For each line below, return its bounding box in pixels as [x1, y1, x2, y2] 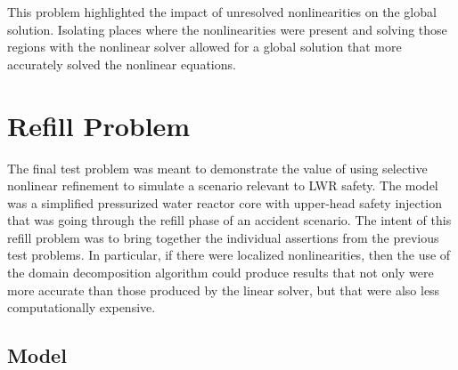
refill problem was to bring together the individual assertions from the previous [7, 228, 439, 246]
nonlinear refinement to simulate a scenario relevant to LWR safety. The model [7, 176, 438, 195]
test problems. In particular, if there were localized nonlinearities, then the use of [7, 245, 451, 264]
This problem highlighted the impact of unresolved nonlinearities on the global [7, 3, 437, 20]
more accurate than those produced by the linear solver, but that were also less [7, 280, 440, 299]
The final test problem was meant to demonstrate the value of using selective [7, 158, 428, 177]
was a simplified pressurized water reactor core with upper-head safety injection [7, 193, 442, 212]
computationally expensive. [7, 298, 156, 317]
